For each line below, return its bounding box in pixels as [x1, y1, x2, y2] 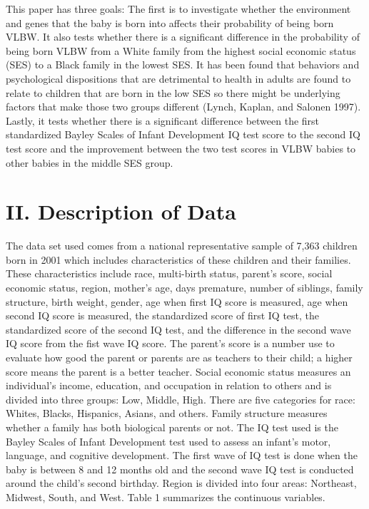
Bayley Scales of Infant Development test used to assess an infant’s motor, [6, 433, 331, 448]
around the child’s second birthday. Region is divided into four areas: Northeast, [6, 475, 357, 490]
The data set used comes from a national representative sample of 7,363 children [6, 238, 358, 253]
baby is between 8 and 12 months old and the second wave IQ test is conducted [6, 461, 354, 476]
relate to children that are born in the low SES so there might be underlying [6, 85, 340, 100]
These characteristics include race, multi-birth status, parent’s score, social [6, 266, 333, 281]
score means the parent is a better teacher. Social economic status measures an [6, 364, 351, 379]
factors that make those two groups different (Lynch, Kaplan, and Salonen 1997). [6, 99, 361, 114]
